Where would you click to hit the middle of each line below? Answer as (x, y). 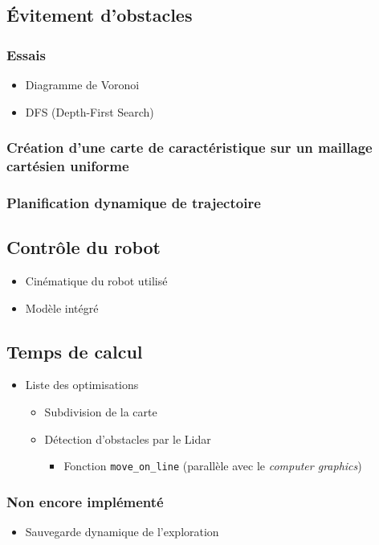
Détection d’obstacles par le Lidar (128, 438)
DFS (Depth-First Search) (90, 111)
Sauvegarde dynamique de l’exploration (122, 532)
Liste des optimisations (82, 385)
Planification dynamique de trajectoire (134, 202)
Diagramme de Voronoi (82, 84)
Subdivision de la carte (101, 411)
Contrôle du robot (84, 247)
